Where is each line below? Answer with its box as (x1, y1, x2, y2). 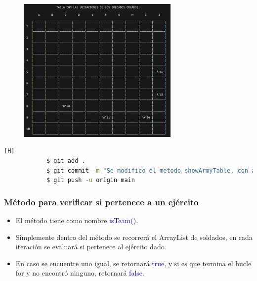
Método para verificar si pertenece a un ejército (4, 195, 199, 208)
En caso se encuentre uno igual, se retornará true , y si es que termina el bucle (15, 258, 252, 268)
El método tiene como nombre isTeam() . (15, 215, 138, 226)
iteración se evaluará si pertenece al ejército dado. (15, 241, 167, 252)
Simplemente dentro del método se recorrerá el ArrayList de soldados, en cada (15, 232, 253, 242)
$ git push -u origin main (46, 177, 135, 184)
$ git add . (46, 157, 86, 165)
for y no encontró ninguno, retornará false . (15, 268, 144, 278)
